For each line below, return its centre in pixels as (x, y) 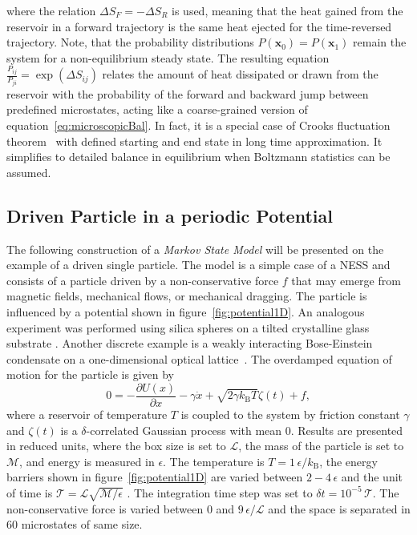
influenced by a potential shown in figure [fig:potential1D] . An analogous (186, 311)
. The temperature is (214, 461)
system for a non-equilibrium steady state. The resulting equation (168, 57)
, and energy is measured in (87, 461)
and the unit (372, 477)
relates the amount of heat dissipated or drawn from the (240, 74)
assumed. (29, 172)
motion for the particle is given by (90, 374)
